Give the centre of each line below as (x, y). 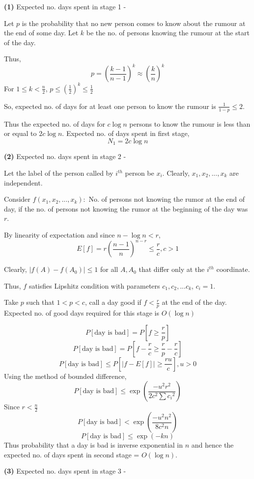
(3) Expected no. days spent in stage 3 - (65, 471)
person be (140, 173)
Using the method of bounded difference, (65, 376)
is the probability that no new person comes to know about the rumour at (134, 23)
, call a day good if (113, 302)
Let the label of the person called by (59, 173)
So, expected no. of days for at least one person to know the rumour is (110, 106)
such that (40, 302)
